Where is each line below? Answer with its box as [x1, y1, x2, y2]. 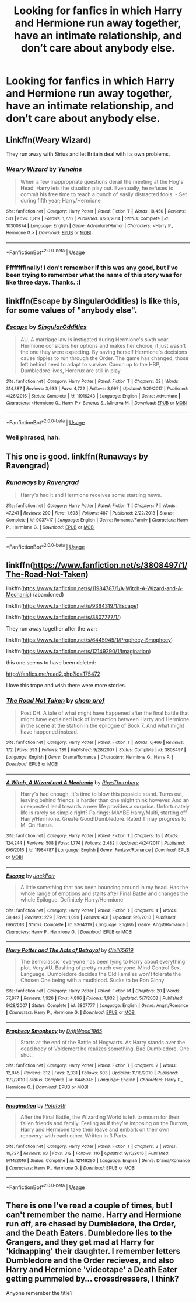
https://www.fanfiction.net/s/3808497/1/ [33, 560, 188, 570]
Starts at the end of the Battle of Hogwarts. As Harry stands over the [20, 1039, 185, 1046]
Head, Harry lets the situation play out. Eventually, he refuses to [20, 184, 174, 191]
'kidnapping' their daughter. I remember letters [6, 1246, 181, 1256]
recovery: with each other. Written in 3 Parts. [20, 1132, 128, 1139]
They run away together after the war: [6, 625, 97, 632]
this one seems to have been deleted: [6, 659, 96, 666]
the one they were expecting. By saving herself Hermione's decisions [20, 348, 188, 355]
